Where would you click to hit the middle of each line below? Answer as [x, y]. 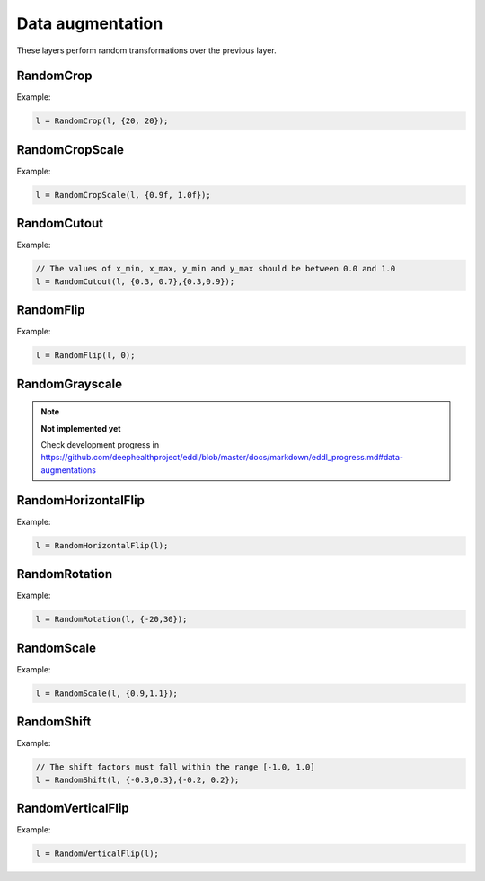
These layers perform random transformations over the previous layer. [147, 50]
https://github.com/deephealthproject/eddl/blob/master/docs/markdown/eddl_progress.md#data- [222, 458]
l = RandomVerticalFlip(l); [97, 854]
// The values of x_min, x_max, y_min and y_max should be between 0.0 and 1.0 [216, 269]
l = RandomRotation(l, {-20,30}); [111, 619]
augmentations [68, 470]
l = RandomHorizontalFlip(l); [102, 545]
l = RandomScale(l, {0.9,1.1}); [107, 693]
